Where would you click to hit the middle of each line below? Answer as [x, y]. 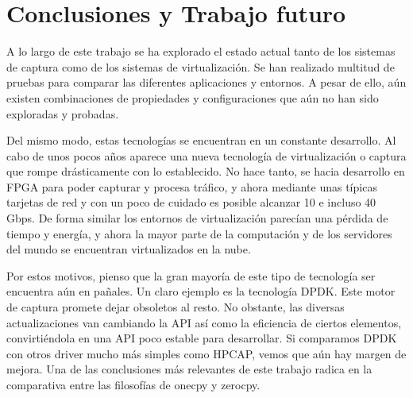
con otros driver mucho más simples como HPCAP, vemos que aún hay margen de [206, 353]
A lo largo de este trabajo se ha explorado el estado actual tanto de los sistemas [201, 51]
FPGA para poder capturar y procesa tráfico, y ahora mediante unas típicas [192, 186]
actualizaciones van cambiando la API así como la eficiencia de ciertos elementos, [204, 322]
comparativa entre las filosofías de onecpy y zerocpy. [133, 384]
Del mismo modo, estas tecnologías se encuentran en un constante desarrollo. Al [201, 140]
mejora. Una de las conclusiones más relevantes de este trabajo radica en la [189, 369]
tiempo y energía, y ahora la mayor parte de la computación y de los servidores [199, 233]
